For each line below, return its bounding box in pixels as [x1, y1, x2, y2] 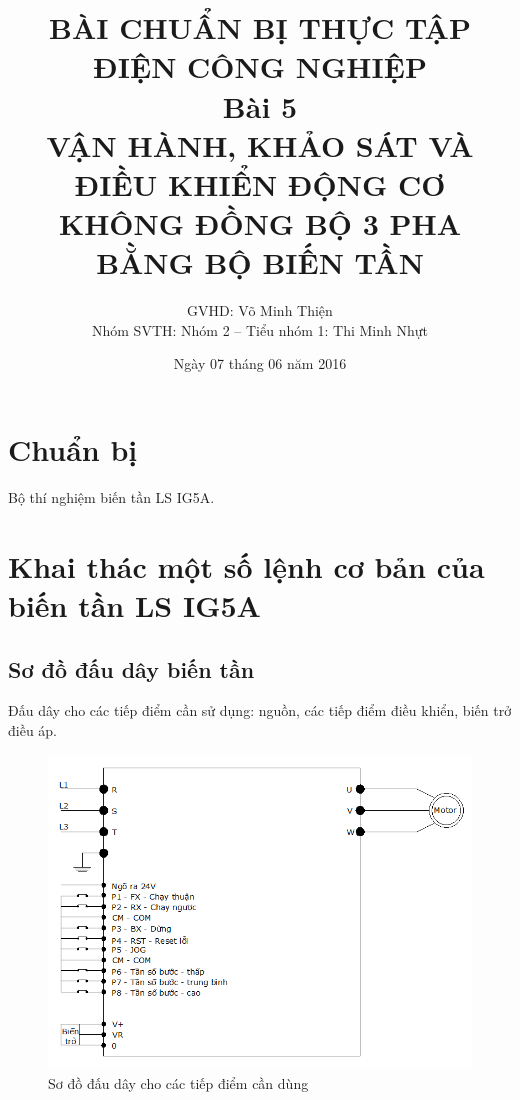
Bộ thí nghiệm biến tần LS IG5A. [8, 486, 215, 507]
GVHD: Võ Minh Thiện [187, 300, 333, 321]
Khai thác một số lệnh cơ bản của [8, 545, 485, 586]
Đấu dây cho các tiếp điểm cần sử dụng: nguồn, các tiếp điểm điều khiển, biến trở [8, 700, 512, 721]
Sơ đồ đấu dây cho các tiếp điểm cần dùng [48, 1072, 309, 1093]
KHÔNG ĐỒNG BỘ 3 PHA [58, 203, 462, 244]
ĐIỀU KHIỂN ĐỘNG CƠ [74, 163, 446, 204]
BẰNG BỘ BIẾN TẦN [96, 242, 424, 283]
